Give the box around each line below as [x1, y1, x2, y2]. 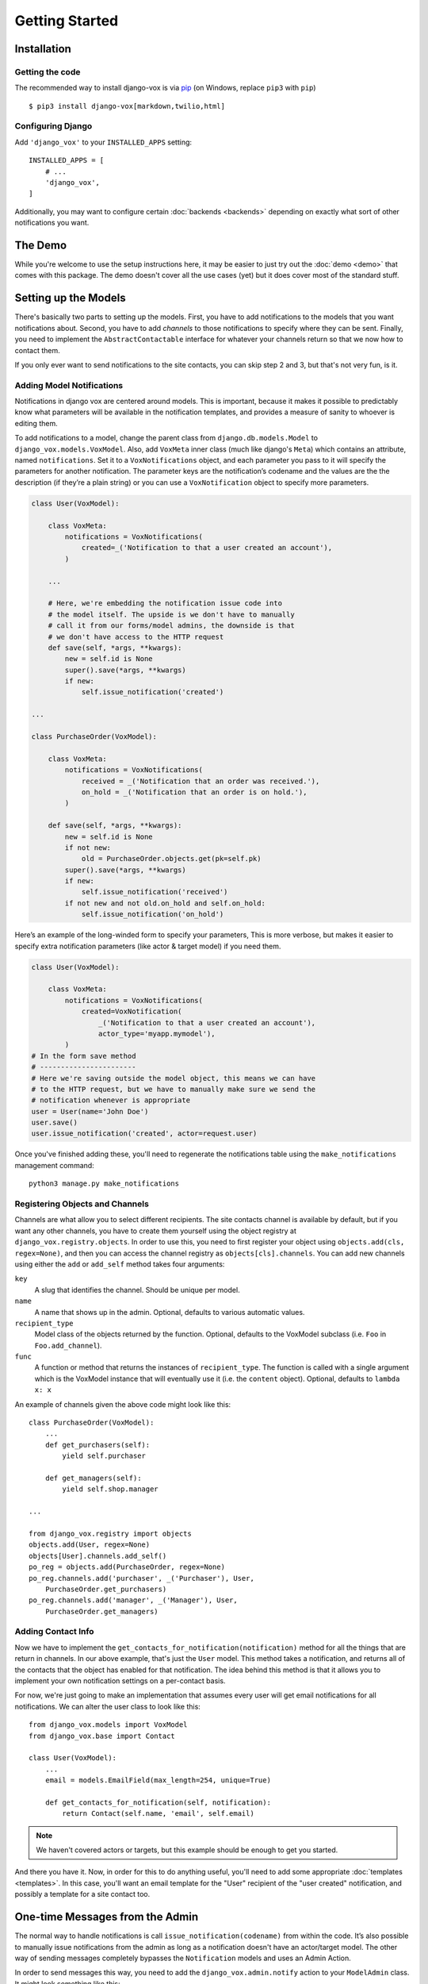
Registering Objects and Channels [14, 1198, 150, 1209]
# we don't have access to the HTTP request [48, 632, 224, 641]
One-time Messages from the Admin [14, 1910, 198, 1924]
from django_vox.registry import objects [29, 1528, 192, 1538]
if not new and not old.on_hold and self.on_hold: [64, 898, 266, 908]
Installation [14, 42, 71, 56]
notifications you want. [14, 218, 90, 228]
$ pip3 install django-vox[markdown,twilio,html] [29, 102, 226, 110]
